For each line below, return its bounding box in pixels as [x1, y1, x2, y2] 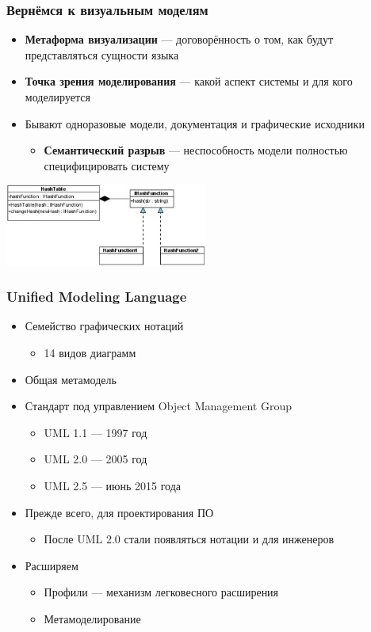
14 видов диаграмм [44, 345, 136, 361]
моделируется [25, 89, 90, 105]
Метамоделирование [44, 610, 141, 626]
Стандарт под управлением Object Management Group [25, 398, 292, 414]
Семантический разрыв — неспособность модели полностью [44, 142, 348, 158]
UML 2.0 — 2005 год [44, 451, 147, 467]
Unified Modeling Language [6, 287, 187, 306]
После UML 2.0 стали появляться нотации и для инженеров [44, 531, 335, 547]
